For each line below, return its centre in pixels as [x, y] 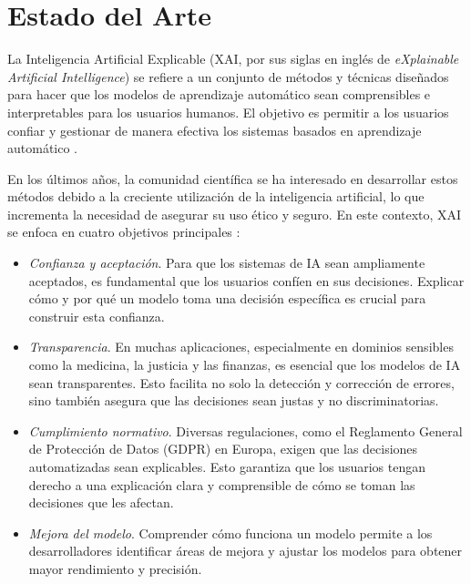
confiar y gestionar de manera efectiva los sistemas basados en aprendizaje [215, 130]
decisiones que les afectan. [101, 502]
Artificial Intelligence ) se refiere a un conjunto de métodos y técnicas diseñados [228, 76]
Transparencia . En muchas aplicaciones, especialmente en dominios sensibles [241, 347]
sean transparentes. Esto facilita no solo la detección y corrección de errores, [241, 382]
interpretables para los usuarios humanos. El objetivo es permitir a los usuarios [228, 112]
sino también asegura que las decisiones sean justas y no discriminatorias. [234, 400]
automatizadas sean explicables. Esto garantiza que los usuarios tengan [227, 466]
